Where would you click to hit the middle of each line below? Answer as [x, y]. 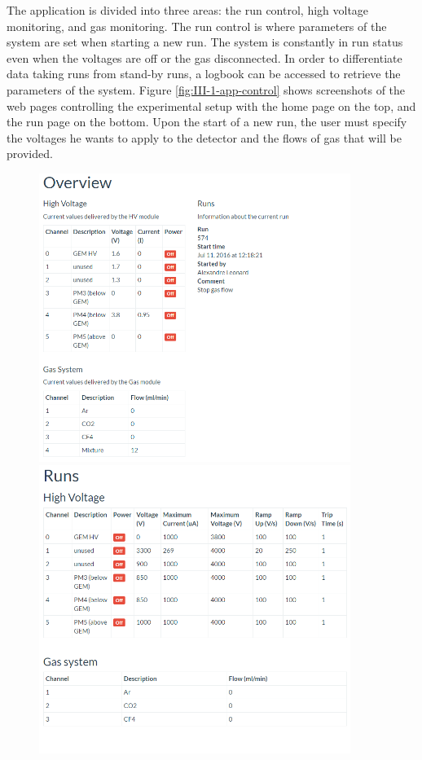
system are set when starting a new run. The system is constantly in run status [205, 42]
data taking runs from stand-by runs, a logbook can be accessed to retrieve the [204, 74]
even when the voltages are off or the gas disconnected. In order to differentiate [204, 57]
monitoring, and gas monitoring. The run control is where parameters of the [197, 26]
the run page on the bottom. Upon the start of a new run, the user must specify [207, 122]
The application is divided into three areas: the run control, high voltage [188, 10]
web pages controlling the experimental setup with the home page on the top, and [211, 105]
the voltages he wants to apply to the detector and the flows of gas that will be [204, 137]
